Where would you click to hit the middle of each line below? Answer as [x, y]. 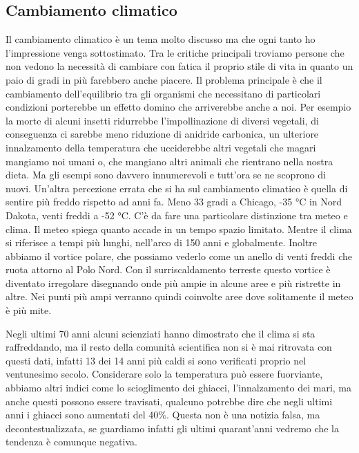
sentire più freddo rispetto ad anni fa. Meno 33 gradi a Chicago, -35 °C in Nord [174, 202]
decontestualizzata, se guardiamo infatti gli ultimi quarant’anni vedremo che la [172, 428]
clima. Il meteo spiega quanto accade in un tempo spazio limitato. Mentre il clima [179, 229]
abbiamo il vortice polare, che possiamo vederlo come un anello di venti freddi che [179, 256]
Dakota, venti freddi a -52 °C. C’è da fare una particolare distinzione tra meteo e [177, 215]
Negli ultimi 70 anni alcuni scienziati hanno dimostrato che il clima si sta [161, 333]
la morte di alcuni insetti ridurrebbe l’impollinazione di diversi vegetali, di [162, 120]
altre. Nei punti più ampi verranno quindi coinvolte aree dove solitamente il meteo [179, 296]
